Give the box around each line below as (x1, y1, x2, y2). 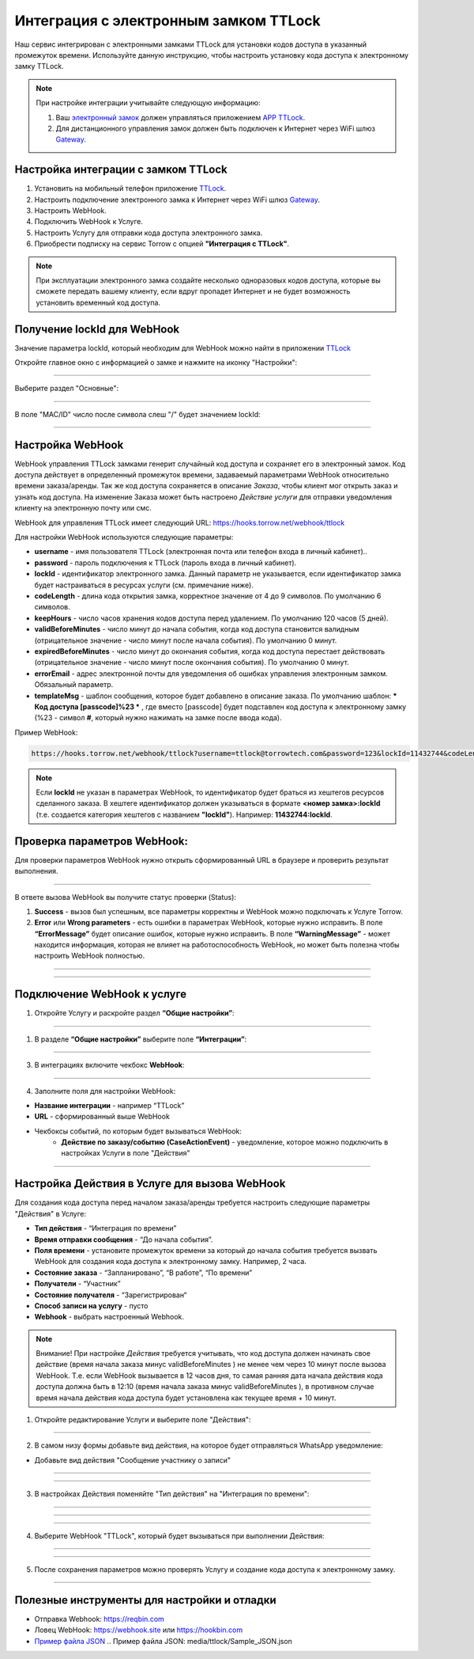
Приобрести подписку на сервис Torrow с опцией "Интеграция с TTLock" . (34, 239, 290, 249)
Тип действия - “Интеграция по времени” (34, 1224, 177, 1233)
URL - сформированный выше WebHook (34, 1112, 170, 1122)
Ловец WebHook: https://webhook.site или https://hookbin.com (34, 1625, 243, 1634)
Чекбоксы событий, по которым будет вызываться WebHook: (34, 1126, 243, 1136)
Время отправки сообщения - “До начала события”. (34, 1235, 213, 1244)
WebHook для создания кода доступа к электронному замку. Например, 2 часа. (34, 1257, 307, 1266)
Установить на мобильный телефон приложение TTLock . (34, 184, 227, 193)
